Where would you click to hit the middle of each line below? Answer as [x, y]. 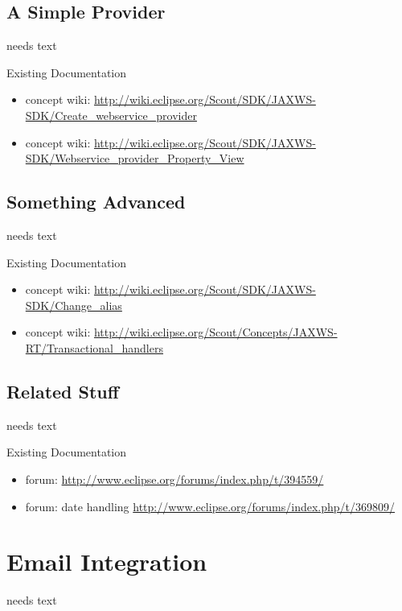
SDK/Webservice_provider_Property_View [135, 158]
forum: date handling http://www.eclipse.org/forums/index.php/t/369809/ [210, 506]
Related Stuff [63, 391]
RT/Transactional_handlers [94, 347]
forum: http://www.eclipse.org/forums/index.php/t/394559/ [174, 479]
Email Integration [107, 561]
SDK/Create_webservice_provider [111, 115]
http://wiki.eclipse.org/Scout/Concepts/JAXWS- [215, 332]
